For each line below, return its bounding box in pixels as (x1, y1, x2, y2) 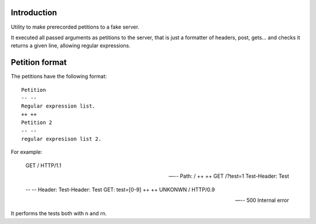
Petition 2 (21, 119, 53, 126)
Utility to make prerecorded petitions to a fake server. (11, 23, 140, 30)
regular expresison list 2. (21, 135, 102, 142)
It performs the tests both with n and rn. (11, 210, 107, 217)
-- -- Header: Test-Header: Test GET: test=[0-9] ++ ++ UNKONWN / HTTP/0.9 (25, 186, 215, 193)
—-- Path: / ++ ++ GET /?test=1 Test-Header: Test (169, 173, 289, 180)
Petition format (11, 57, 67, 67)
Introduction (11, 8, 57, 18)
